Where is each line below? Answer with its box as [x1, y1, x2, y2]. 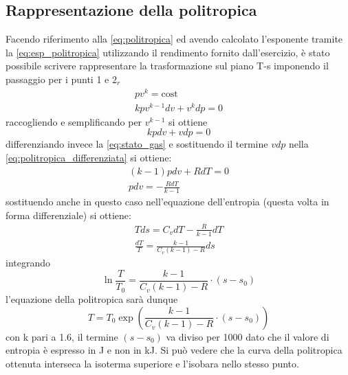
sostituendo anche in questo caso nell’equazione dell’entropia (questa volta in [6, 194, 329, 208]
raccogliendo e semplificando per [6, 114, 142, 128]
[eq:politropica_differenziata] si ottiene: [6, 150, 172, 164]
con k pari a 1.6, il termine [6, 329, 118, 343]
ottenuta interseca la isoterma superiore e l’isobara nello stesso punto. [6, 356, 299, 370]
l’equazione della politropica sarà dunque [6, 292, 178, 306]
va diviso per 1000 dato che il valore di [166, 329, 329, 343]
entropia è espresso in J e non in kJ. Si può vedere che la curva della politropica [6, 343, 342, 357]
